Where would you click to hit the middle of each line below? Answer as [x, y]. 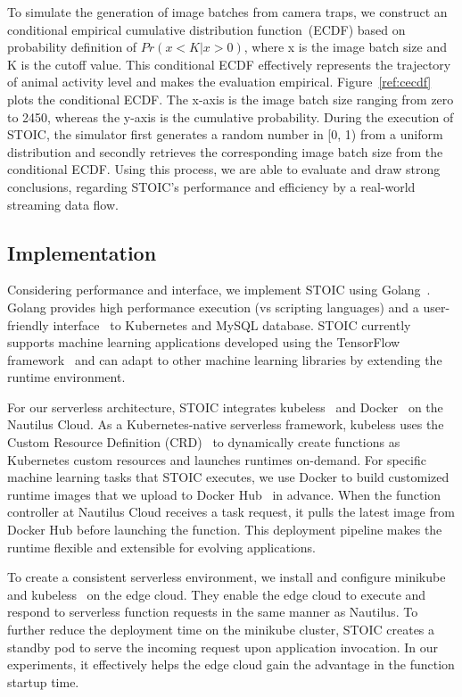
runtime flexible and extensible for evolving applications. [161, 547]
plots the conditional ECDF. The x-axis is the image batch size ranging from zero [231, 99]
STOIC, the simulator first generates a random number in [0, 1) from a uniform [225, 134]
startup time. [43, 681]
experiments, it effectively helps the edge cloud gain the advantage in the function [231, 664]
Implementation [82, 252]
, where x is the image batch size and [346, 47]
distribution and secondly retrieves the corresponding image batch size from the [225, 151]
